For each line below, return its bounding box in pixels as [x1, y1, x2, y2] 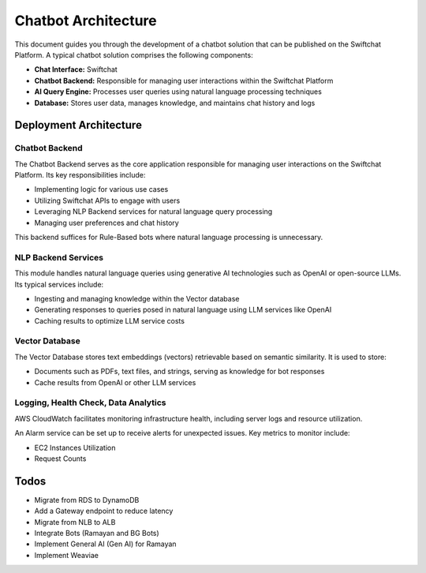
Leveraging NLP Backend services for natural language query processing [34, 207, 273, 216]
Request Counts [34, 454, 87, 463]
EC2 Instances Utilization [34, 443, 116, 452]
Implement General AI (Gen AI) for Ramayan [34, 539, 177, 549]
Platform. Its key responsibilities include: [14, 170, 146, 180]
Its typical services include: [14, 279, 104, 289]
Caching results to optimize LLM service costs [34, 316, 185, 325]
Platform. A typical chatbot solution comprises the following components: [14, 50, 253, 59]
